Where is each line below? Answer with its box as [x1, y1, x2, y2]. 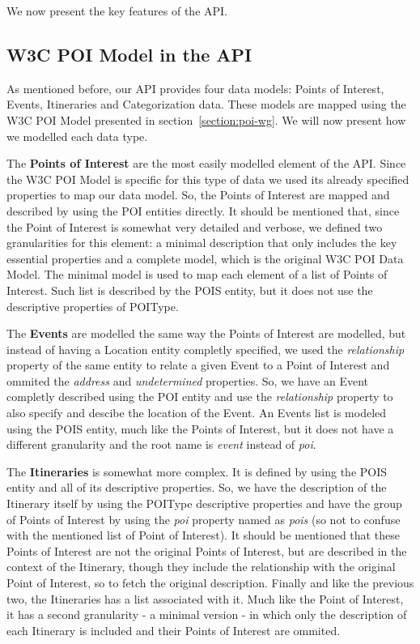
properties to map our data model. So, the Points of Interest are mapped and [6, 186, 390, 203]
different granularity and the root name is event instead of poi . [6, 436, 316, 453]
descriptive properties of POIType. [6, 297, 179, 314]
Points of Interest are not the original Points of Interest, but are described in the [6, 542, 407, 559]
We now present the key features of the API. [6, 2, 228, 19]
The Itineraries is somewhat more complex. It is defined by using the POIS [6, 463, 388, 480]
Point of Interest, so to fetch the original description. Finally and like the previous [6, 574, 414, 591]
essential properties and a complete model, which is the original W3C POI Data [6, 249, 404, 267]
